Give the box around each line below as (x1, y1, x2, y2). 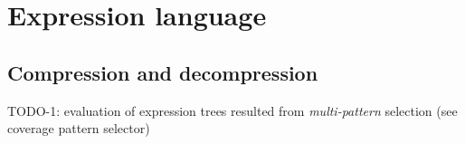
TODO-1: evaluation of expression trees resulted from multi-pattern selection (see (7, 101, 458, 120)
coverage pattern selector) (7, 119, 150, 138)
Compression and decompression (7, 58, 318, 86)
